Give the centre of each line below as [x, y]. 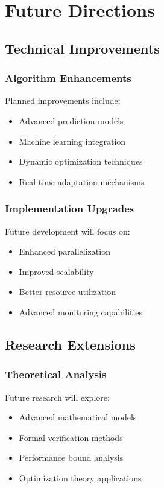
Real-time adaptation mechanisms [82, 181]
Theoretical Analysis [56, 374]
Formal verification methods [71, 437]
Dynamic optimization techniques [81, 161]
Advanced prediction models [71, 120]
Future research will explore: [57, 397]
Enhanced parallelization [65, 251]
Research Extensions [70, 344]
